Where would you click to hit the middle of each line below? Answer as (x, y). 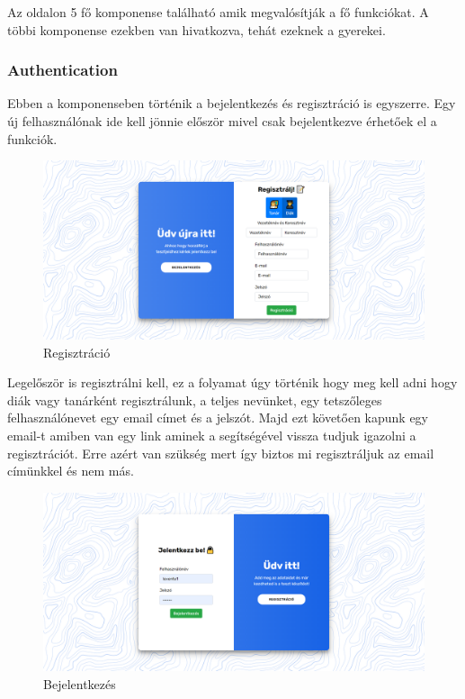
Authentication (63, 70)
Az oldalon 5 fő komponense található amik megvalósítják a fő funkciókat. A (218, 12)
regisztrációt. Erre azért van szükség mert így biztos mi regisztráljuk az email (221, 453)
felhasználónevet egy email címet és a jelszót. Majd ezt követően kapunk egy (218, 418)
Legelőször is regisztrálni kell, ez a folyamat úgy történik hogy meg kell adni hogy (232, 382)
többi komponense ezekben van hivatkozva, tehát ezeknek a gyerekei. (197, 29)
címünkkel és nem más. (71, 471)
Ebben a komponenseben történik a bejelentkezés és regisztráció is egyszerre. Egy (232, 103)
